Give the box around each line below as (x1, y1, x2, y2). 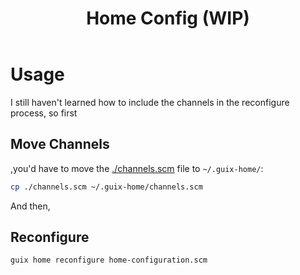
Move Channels (10, 136, 110, 153)
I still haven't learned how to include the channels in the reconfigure (10, 96, 290, 108)
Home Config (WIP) (86, 7, 250, 30)
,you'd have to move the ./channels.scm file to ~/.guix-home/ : (10, 162, 264, 174)
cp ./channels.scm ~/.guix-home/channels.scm (10, 182, 203, 192)
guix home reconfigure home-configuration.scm (10, 255, 208, 266)
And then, (10, 200, 51, 212)
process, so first (10, 107, 78, 119)
